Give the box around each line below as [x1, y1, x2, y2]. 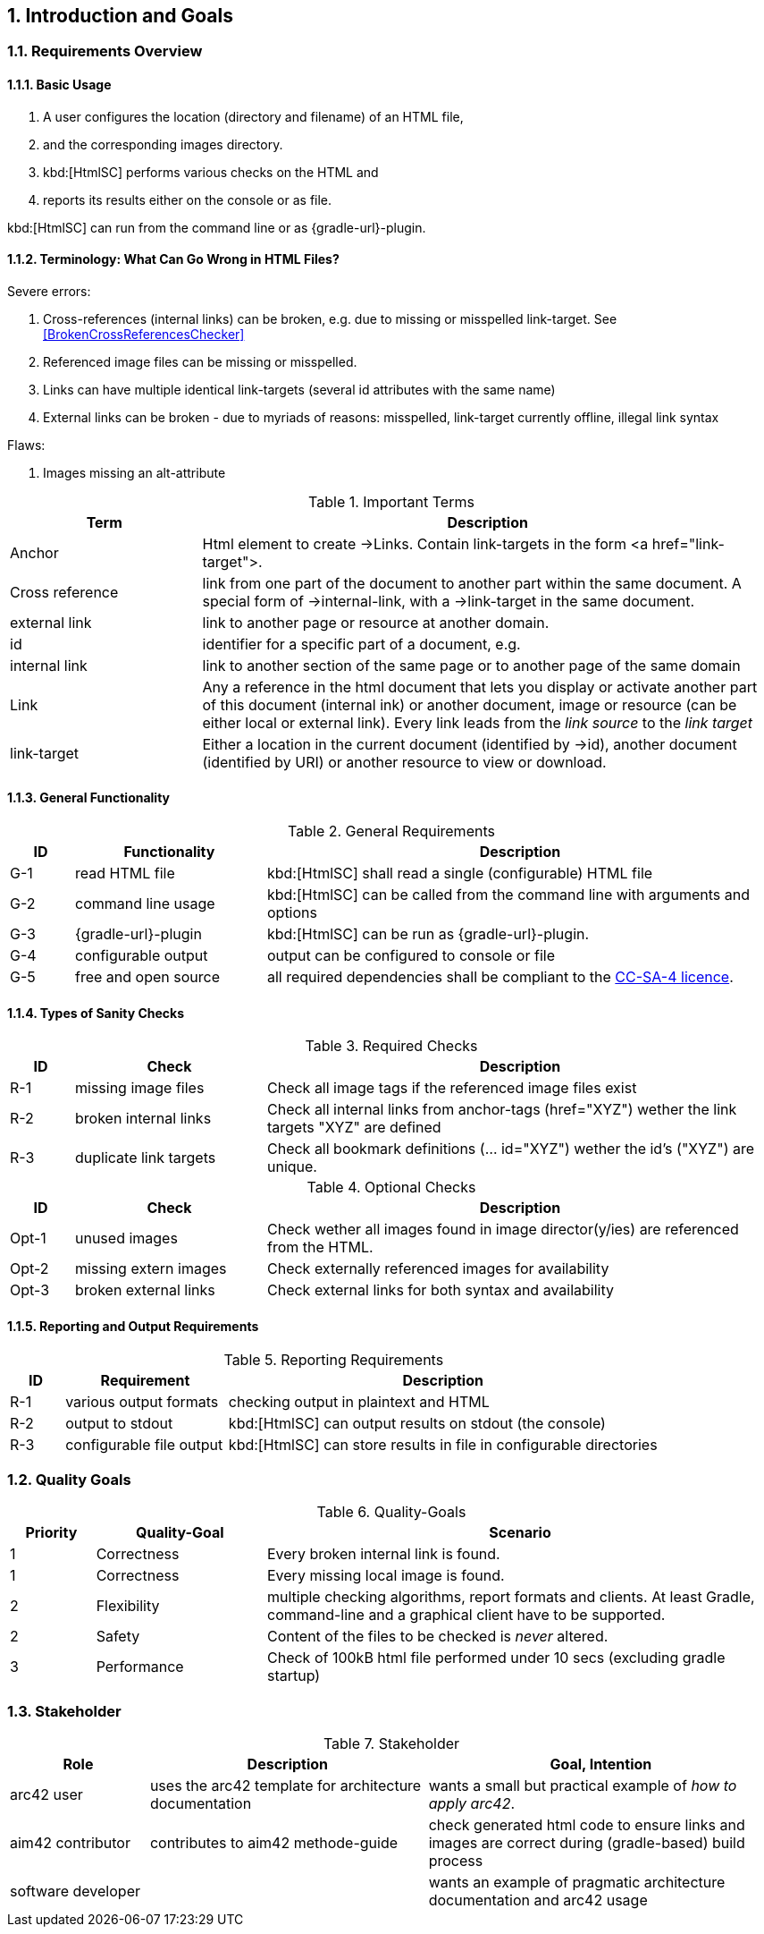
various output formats [65, 1392, 219, 1411]
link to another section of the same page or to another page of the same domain [202, 656, 741, 674]
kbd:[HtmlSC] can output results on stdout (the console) [228, 1413, 606, 1432]
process [428, 1852, 483, 1870]
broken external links [74, 1281, 215, 1300]
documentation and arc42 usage [428, 1891, 648, 1910]
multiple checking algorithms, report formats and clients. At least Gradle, [266, 1588, 755, 1607]
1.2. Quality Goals [7, 1470, 131, 1489]
